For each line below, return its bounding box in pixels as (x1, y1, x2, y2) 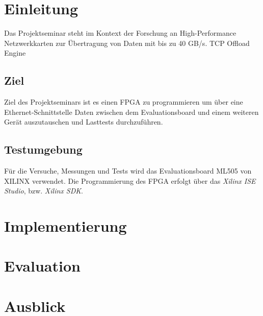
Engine (4, 47, 26, 58)
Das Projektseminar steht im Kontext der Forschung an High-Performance (4, 28, 236, 38)
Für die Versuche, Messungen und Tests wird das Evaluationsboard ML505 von (4, 165, 252, 176)
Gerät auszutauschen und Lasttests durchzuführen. (4, 116, 163, 127)
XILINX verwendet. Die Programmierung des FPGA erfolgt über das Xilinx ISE (4, 175, 256, 186)
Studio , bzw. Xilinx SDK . (4, 185, 83, 196)
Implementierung (4, 215, 127, 236)
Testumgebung (4, 141, 83, 157)
